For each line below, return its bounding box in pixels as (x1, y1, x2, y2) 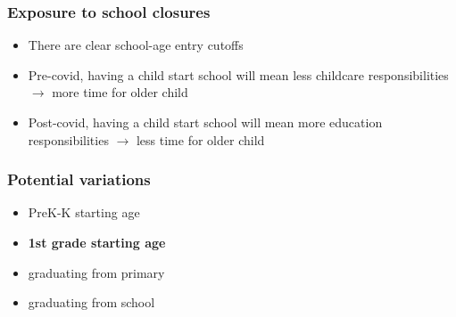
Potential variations (7, 168, 151, 191)
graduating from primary (28, 263, 165, 281)
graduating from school (28, 293, 155, 312)
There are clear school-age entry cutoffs (28, 36, 244, 54)
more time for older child (52, 83, 188, 102)
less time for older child (136, 130, 265, 149)
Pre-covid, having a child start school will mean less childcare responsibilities (28, 65, 449, 84)
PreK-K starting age (28, 203, 140, 222)
